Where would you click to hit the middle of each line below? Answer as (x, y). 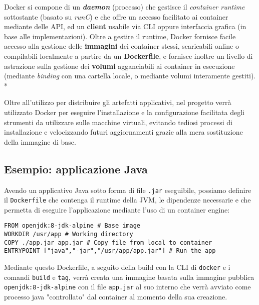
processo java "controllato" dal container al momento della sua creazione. (116, 297)
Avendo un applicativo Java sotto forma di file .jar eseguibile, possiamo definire (128, 190)
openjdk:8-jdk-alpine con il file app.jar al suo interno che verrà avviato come (127, 287)
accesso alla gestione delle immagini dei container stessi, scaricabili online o (121, 46)
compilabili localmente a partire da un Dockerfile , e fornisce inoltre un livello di (128, 56)
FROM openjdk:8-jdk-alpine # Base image (72, 226)
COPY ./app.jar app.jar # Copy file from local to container (108, 242)
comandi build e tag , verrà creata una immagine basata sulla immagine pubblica (129, 277)
